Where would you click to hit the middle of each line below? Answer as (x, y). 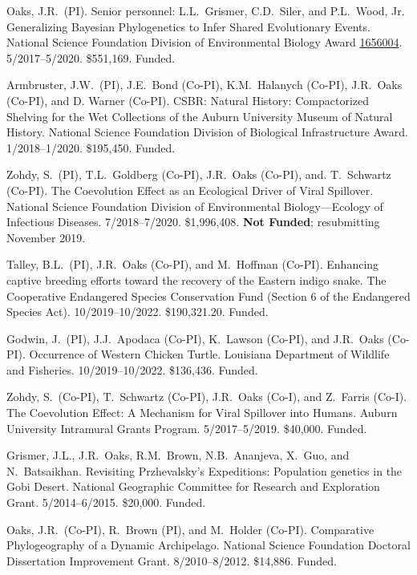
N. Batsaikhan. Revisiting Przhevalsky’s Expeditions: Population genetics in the (204, 470)
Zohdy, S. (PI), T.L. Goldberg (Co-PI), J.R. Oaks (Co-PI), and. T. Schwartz (199, 174)
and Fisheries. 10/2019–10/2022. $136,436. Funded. (132, 369)
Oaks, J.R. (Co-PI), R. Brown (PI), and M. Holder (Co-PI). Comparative (190, 529)
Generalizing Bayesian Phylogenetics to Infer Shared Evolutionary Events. (188, 26)
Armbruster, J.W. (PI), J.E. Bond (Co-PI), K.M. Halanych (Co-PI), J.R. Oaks (204, 85)
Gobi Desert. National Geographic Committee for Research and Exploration (193, 486)
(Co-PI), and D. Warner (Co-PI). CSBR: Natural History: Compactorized (188, 100)
